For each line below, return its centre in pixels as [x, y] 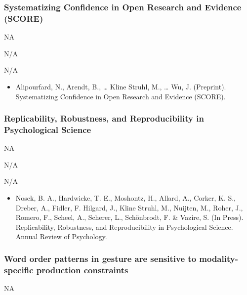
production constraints [82, 270]
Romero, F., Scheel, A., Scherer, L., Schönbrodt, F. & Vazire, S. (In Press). [129, 217]
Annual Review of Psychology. [61, 236]
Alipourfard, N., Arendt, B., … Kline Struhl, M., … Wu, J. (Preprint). [121, 86]
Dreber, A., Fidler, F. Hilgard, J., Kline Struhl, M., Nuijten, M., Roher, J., [129, 207]
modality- [219, 258]
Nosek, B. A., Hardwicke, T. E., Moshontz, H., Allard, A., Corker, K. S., [126, 198]
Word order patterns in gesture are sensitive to [100, 258]
